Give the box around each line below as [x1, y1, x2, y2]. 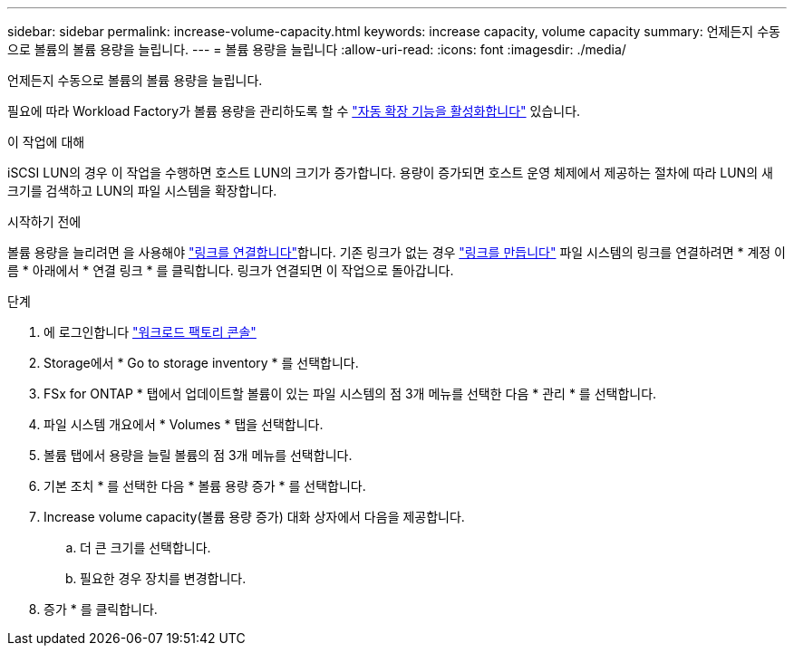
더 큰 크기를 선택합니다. [80, 540, 211, 555]
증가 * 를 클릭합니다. [44, 601, 158, 617]
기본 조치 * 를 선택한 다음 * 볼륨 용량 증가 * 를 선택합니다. [44, 478, 366, 494]
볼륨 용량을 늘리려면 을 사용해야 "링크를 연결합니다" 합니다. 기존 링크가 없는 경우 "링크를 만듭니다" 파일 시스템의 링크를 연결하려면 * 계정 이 [7, 245, 787, 260]
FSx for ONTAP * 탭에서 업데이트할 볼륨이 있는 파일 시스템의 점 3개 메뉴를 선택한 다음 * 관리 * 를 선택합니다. [44, 386, 657, 401]
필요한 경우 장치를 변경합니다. [80, 571, 247, 586]
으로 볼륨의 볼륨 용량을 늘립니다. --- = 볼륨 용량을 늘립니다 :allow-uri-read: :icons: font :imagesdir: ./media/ [7, 42, 626, 57]
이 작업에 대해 [7, 134, 85, 149]
